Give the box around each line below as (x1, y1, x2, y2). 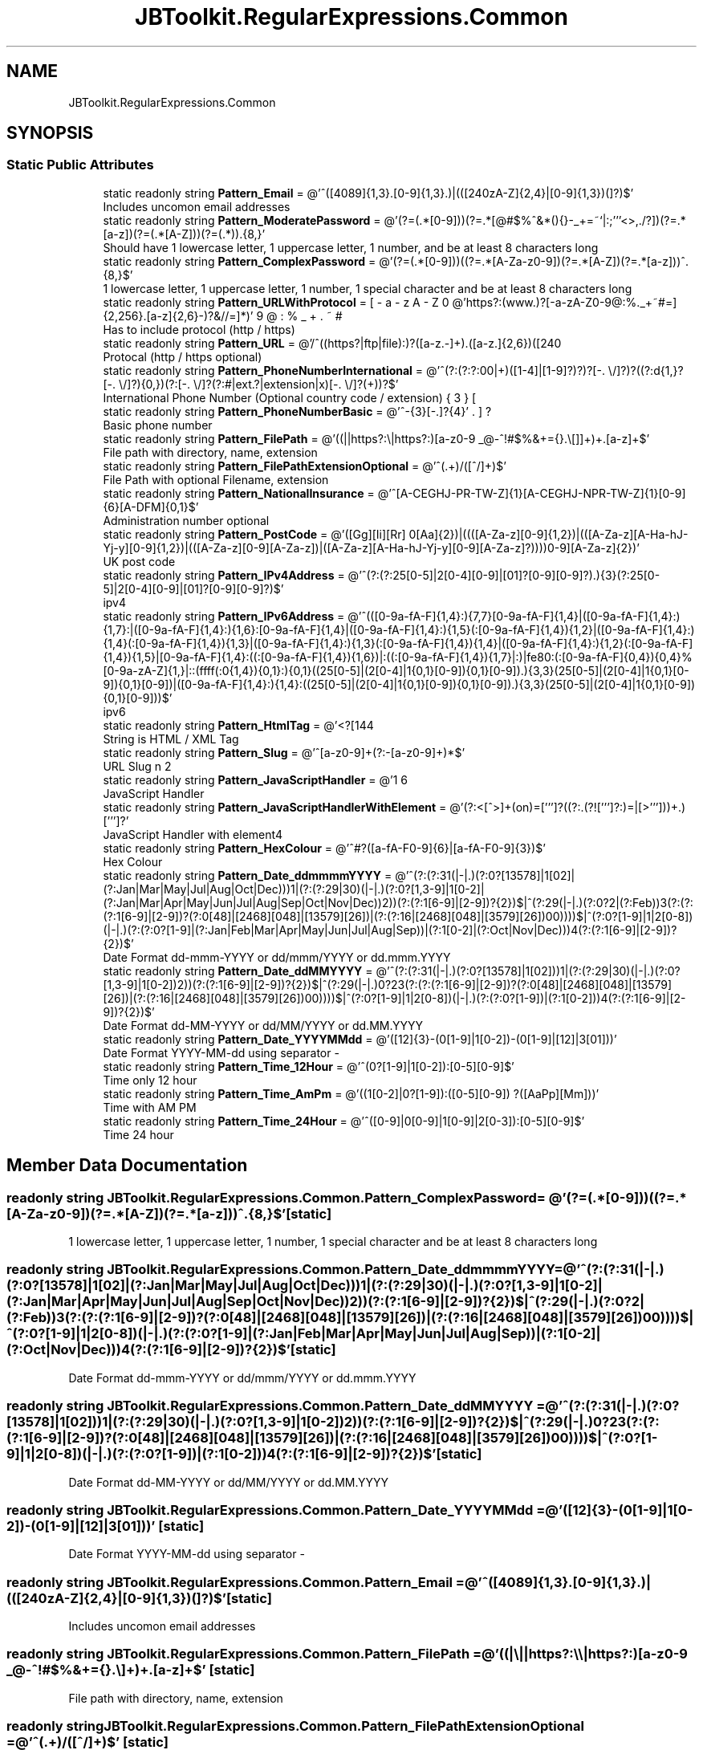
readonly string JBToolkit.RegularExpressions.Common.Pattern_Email (6, 1573, 453, 1590)
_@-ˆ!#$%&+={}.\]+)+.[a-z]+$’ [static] (6, 1662, 255, 1679)
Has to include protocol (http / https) (103, 322, 295, 336)
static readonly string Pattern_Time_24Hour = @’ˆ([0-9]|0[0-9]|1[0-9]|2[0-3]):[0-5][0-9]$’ (103, 1113, 585, 1128)
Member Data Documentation (6, 1155, 248, 1176)
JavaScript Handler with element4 (103, 827, 282, 841)
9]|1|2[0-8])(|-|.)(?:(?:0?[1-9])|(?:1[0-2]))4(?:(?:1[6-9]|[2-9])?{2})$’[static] (6, 1446, 482, 1463)
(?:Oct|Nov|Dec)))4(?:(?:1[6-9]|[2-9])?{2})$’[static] (6, 1341, 336, 1358)
